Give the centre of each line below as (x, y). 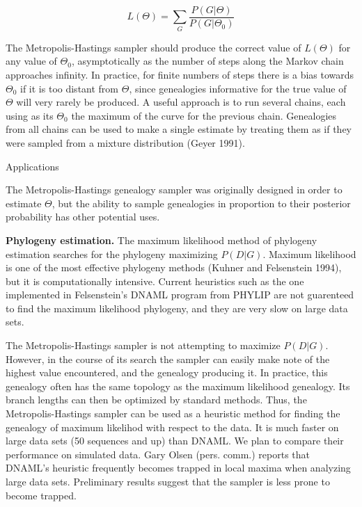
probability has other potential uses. (83, 217)
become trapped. (41, 495)
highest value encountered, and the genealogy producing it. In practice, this (167, 372)
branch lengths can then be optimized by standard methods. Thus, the (156, 400)
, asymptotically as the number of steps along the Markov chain (207, 61)
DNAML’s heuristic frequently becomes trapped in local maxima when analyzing (178, 468)
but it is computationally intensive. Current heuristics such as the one (155, 281)
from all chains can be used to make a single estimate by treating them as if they (179, 129)
